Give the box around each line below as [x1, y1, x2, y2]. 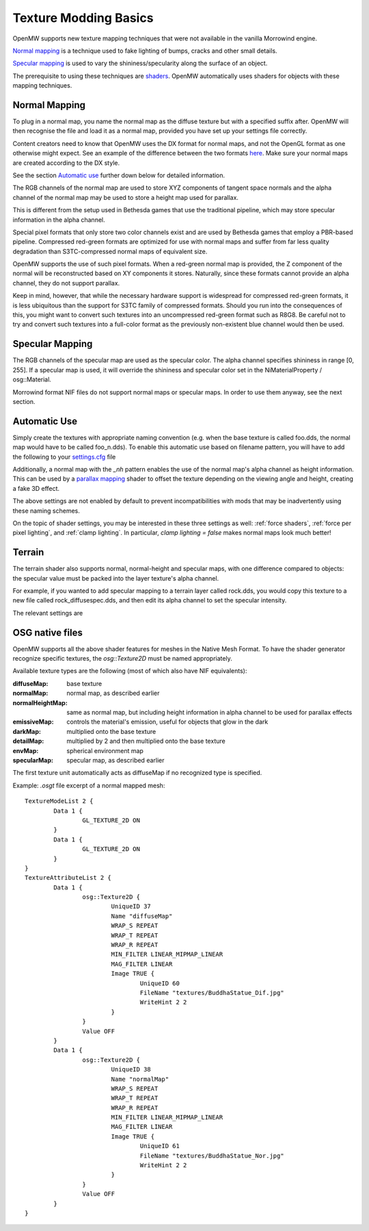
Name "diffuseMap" [111, 912, 173, 920]
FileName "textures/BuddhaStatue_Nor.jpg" [139, 1152, 284, 1160]
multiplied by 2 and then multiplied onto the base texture [66, 737, 225, 746]
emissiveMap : [12, 718, 54, 726]
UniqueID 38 [111, 1065, 152, 1074]
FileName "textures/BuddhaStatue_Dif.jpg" [139, 989, 284, 996]
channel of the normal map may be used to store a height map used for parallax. [12, 193, 239, 201]
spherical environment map [66, 746, 143, 754]
